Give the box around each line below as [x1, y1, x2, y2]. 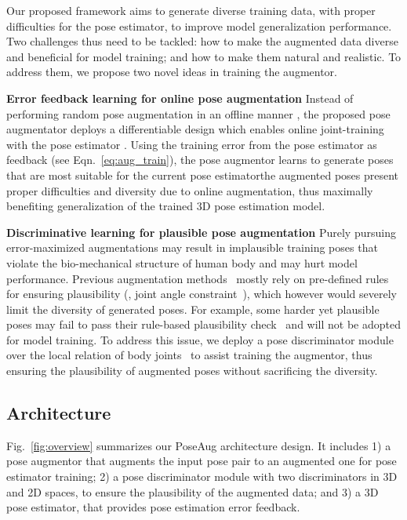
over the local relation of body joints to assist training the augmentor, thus [6, 347, 372, 363]
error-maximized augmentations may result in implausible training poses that [6, 239, 378, 256]
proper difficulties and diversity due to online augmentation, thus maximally [6, 182, 373, 198]
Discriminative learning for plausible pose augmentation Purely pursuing [6, 224, 396, 240]
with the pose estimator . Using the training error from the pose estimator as [6, 136, 377, 152]
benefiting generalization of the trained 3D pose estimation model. [6, 198, 325, 214]
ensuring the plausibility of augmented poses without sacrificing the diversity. [6, 362, 378, 379]
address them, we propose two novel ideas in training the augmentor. [6, 64, 338, 80]
